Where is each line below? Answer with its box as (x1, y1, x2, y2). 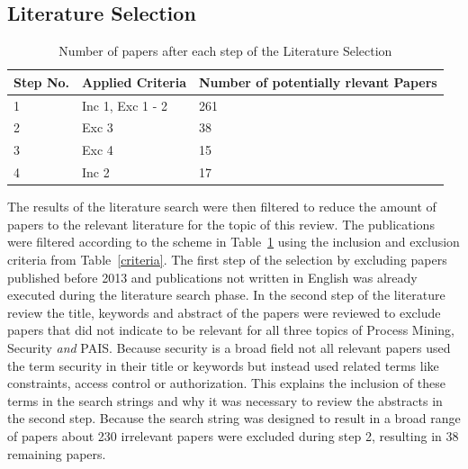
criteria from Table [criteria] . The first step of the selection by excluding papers (7, 250, 447, 269)
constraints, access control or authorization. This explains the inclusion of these (7, 374, 445, 392)
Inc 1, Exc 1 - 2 (82, 95, 168, 114)
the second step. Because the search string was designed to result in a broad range (7, 409, 461, 428)
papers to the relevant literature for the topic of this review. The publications (7, 214, 435, 233)
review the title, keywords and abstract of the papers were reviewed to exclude (7, 302, 441, 321)
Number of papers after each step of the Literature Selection (58, 41, 392, 60)
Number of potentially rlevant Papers (199, 72, 437, 91)
